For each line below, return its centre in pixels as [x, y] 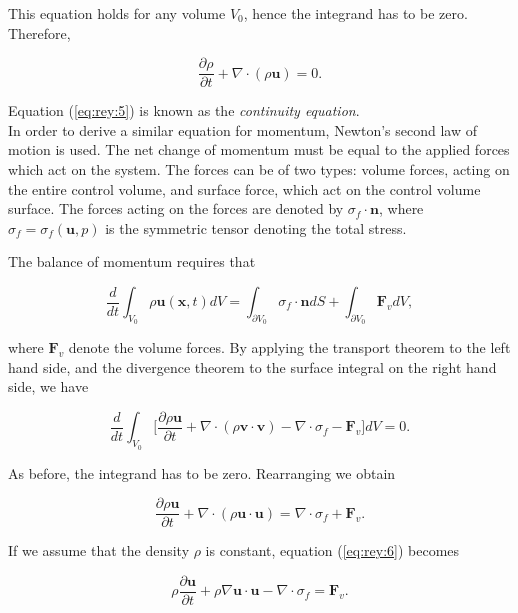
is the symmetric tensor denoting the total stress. [256, 227]
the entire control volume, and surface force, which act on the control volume [244, 188]
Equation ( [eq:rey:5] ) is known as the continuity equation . [184, 110]
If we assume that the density [99, 550]
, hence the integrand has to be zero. [355, 13]
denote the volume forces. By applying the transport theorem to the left [289, 347]
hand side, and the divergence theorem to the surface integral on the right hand [252, 366]
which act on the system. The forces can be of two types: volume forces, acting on [259, 169]
